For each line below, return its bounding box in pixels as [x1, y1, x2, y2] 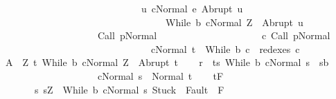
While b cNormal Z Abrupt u [165, 14, 303, 29]
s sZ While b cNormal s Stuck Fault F [34, 82, 224, 96]
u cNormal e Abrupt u [141, 1, 243, 15]
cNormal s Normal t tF [97, 68, 224, 82]
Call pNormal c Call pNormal [97, 28, 330, 43]
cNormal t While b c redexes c [150, 41, 300, 56]
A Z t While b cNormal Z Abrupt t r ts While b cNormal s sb [5, 55, 329, 69]
